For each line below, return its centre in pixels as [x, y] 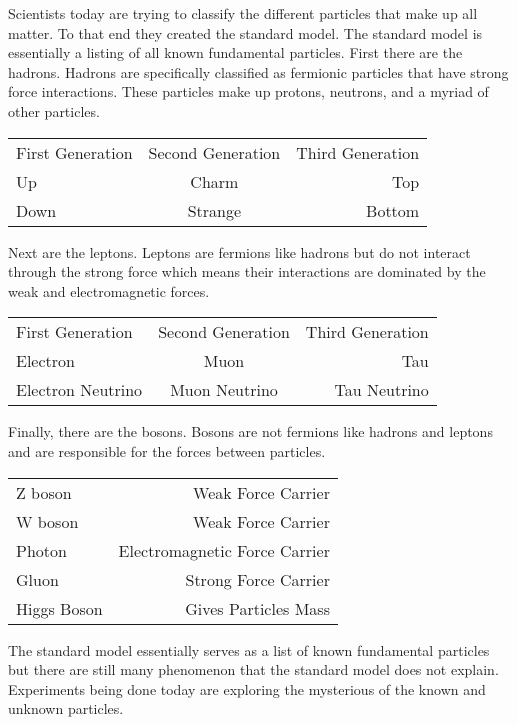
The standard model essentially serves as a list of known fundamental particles [249, 649]
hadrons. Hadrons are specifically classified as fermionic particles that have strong [258, 71]
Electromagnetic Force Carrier [224, 550]
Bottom [393, 210]
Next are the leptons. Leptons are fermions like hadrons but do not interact [239, 251]
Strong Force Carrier [257, 579]
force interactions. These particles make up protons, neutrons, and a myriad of [248, 91]
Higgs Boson [59, 608]
